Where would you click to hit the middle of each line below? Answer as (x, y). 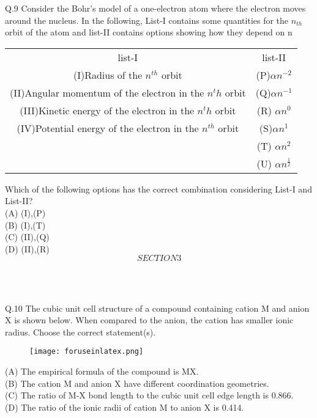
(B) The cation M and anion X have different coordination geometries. (137, 383)
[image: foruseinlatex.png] (87, 352)
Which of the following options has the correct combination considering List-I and (158, 189)
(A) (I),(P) (25, 212)
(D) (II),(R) (27, 248)
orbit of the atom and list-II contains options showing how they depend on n (149, 32)
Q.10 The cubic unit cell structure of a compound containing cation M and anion (157, 308)
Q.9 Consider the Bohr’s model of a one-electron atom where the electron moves (155, 8)
